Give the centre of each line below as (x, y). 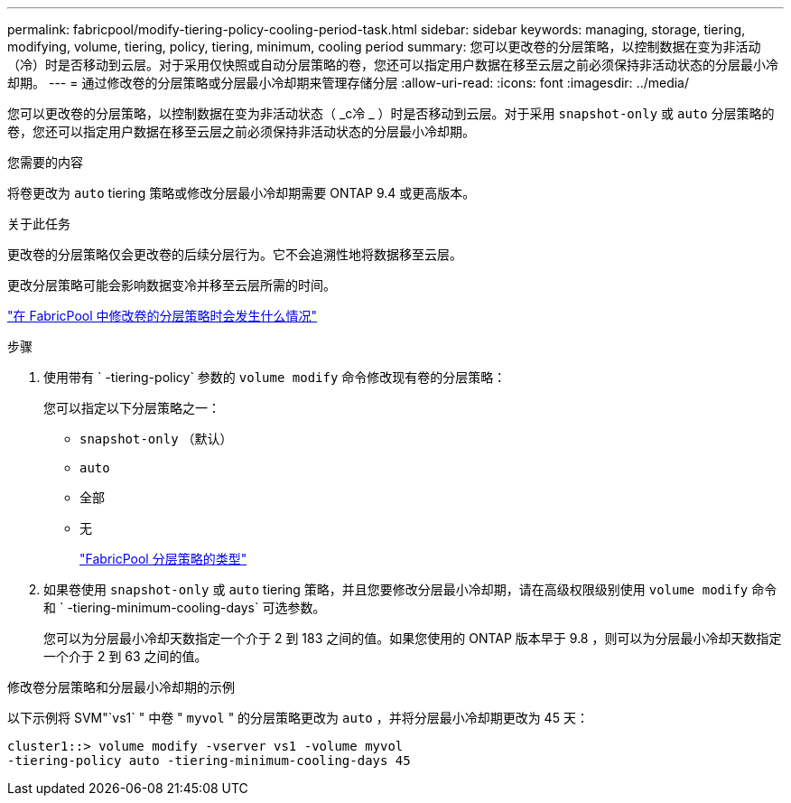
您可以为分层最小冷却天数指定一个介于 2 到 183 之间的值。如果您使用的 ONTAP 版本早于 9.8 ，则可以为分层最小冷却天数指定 (413, 638)
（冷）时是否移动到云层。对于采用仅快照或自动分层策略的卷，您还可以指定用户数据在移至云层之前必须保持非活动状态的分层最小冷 (393, 65)
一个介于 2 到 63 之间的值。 (126, 656)
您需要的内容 (45, 162)
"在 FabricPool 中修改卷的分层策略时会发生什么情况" (163, 316)
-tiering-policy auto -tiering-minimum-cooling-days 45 (209, 761)
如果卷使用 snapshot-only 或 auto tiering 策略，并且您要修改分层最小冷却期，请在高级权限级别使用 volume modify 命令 (410, 589)
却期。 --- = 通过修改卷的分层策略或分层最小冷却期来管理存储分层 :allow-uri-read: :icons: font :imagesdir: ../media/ (349, 83)
